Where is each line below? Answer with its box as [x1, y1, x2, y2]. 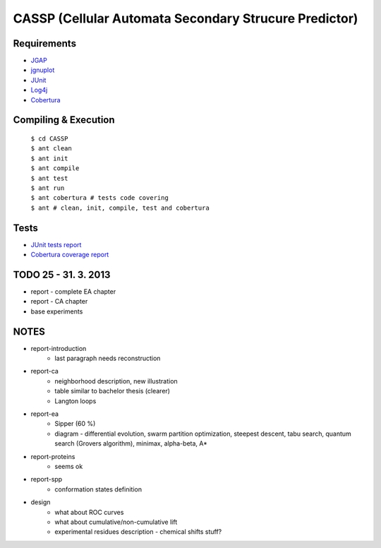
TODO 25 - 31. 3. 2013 [13, 268, 111, 280]
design [30, 498, 51, 506]
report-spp [30, 475, 63, 484]
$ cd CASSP [30, 135, 68, 143]
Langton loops [54, 396, 97, 405]
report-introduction [30, 344, 87, 352]
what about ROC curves [54, 508, 124, 516]
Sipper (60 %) [54, 419, 96, 428]
